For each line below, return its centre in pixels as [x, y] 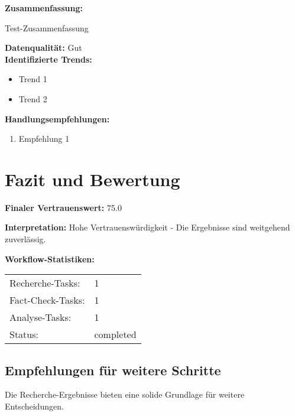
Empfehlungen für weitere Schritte [113, 370]
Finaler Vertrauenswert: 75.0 [63, 207]
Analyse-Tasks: [40, 317]
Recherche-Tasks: [45, 283]
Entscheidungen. [34, 406]
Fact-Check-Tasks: [47, 300]
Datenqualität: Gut [43, 48]
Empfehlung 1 [44, 139]
